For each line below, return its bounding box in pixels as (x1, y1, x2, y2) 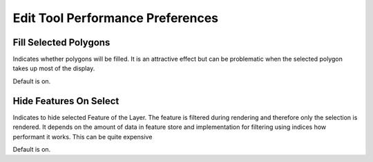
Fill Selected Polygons (12, 37, 111, 48)
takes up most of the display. (12, 64, 95, 72)
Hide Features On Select (12, 95, 119, 107)
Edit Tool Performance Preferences (12, 10, 219, 26)
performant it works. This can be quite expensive (12, 132, 153, 141)
